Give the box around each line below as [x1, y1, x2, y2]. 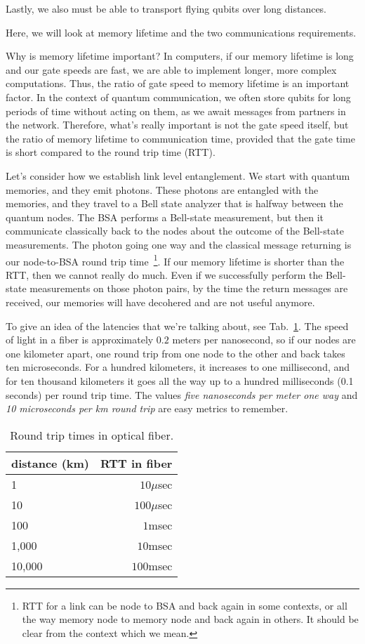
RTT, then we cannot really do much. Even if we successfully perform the [6, 267, 323, 282]
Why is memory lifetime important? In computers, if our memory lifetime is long [6, 48, 354, 63]
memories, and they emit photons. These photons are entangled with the [6, 182, 319, 197]
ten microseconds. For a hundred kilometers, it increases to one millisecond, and [6, 360, 350, 374]
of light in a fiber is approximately [6, 332, 154, 347]
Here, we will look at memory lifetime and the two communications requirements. [6, 25, 357, 39]
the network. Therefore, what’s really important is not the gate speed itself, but [6, 117, 349, 132]
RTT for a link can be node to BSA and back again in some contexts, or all [22, 598, 347, 612]
